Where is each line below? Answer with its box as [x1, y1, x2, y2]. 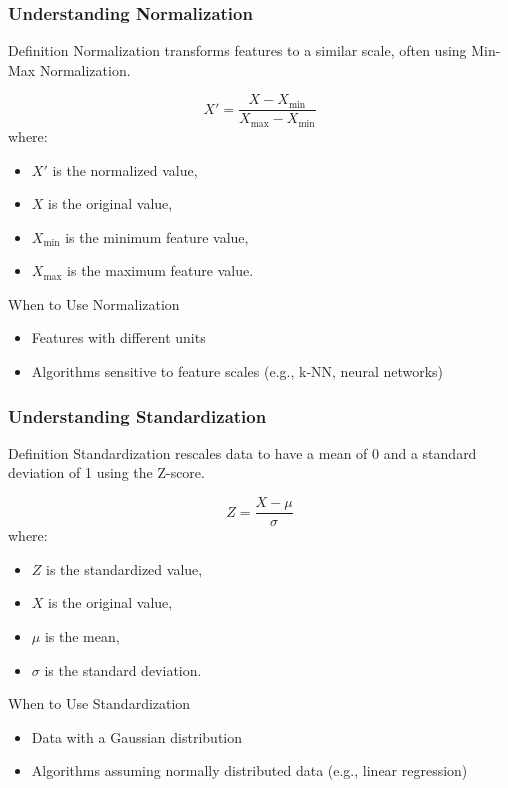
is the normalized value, [52, 159, 198, 180]
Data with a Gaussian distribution [31, 726, 243, 747]
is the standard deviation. [44, 659, 202, 680]
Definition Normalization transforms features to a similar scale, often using [8, 40, 467, 61]
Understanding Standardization [8, 403, 267, 428]
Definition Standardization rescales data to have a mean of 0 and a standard [8, 442, 477, 463]
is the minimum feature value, [65, 226, 249, 247]
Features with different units [31, 327, 206, 348]
